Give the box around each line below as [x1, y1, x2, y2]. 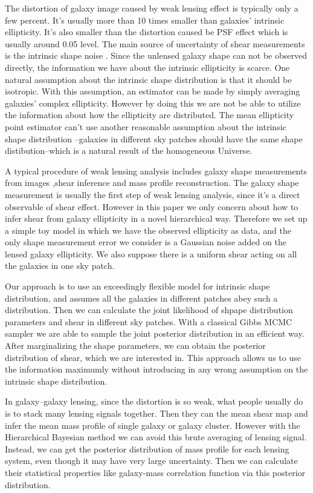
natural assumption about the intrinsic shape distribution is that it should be [5, 73, 292, 85]
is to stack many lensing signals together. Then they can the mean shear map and [5, 407, 308, 419]
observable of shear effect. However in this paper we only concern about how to [5, 200, 298, 213]
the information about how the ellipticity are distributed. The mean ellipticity [5, 108, 294, 121]
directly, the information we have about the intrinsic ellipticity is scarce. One [5, 61, 290, 73]
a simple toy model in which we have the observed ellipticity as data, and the [5, 223, 291, 236]
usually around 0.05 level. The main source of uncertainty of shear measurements [5, 37, 305, 50]
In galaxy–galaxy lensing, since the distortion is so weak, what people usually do [5, 395, 303, 408]
